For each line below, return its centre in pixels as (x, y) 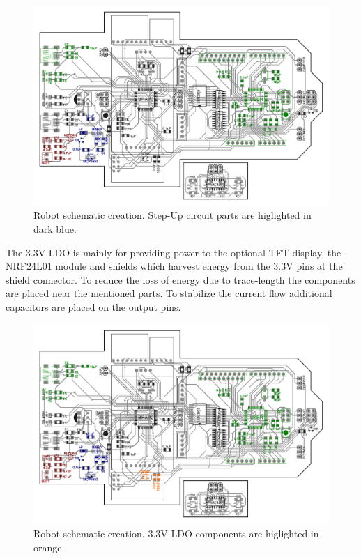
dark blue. (55, 228)
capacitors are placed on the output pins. (93, 306)
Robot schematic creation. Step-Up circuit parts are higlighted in (172, 215)
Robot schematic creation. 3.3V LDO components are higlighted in (176, 533)
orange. (49, 547)
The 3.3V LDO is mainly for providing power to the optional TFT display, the (174, 252)
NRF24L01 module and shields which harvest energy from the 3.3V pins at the (174, 266)
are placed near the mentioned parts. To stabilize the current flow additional (169, 293)
